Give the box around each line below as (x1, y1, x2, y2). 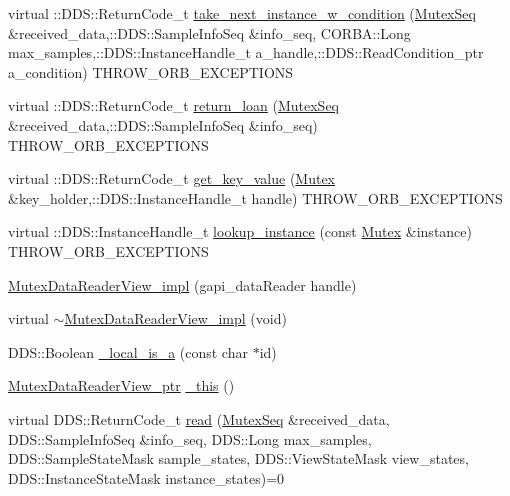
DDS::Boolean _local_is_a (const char (8, 341, 248, 362)
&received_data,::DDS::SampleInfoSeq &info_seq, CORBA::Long (8, 22, 411, 43)
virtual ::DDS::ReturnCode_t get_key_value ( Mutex (8, 168, 336, 189)
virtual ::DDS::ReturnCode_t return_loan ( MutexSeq (8, 95, 340, 116)
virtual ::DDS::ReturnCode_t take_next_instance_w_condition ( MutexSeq (8, 3, 476, 23)
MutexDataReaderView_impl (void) (64, 308, 287, 329)
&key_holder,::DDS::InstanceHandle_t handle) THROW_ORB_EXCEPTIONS (8, 187, 503, 208)
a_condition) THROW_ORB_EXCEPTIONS (8, 61, 294, 82)
